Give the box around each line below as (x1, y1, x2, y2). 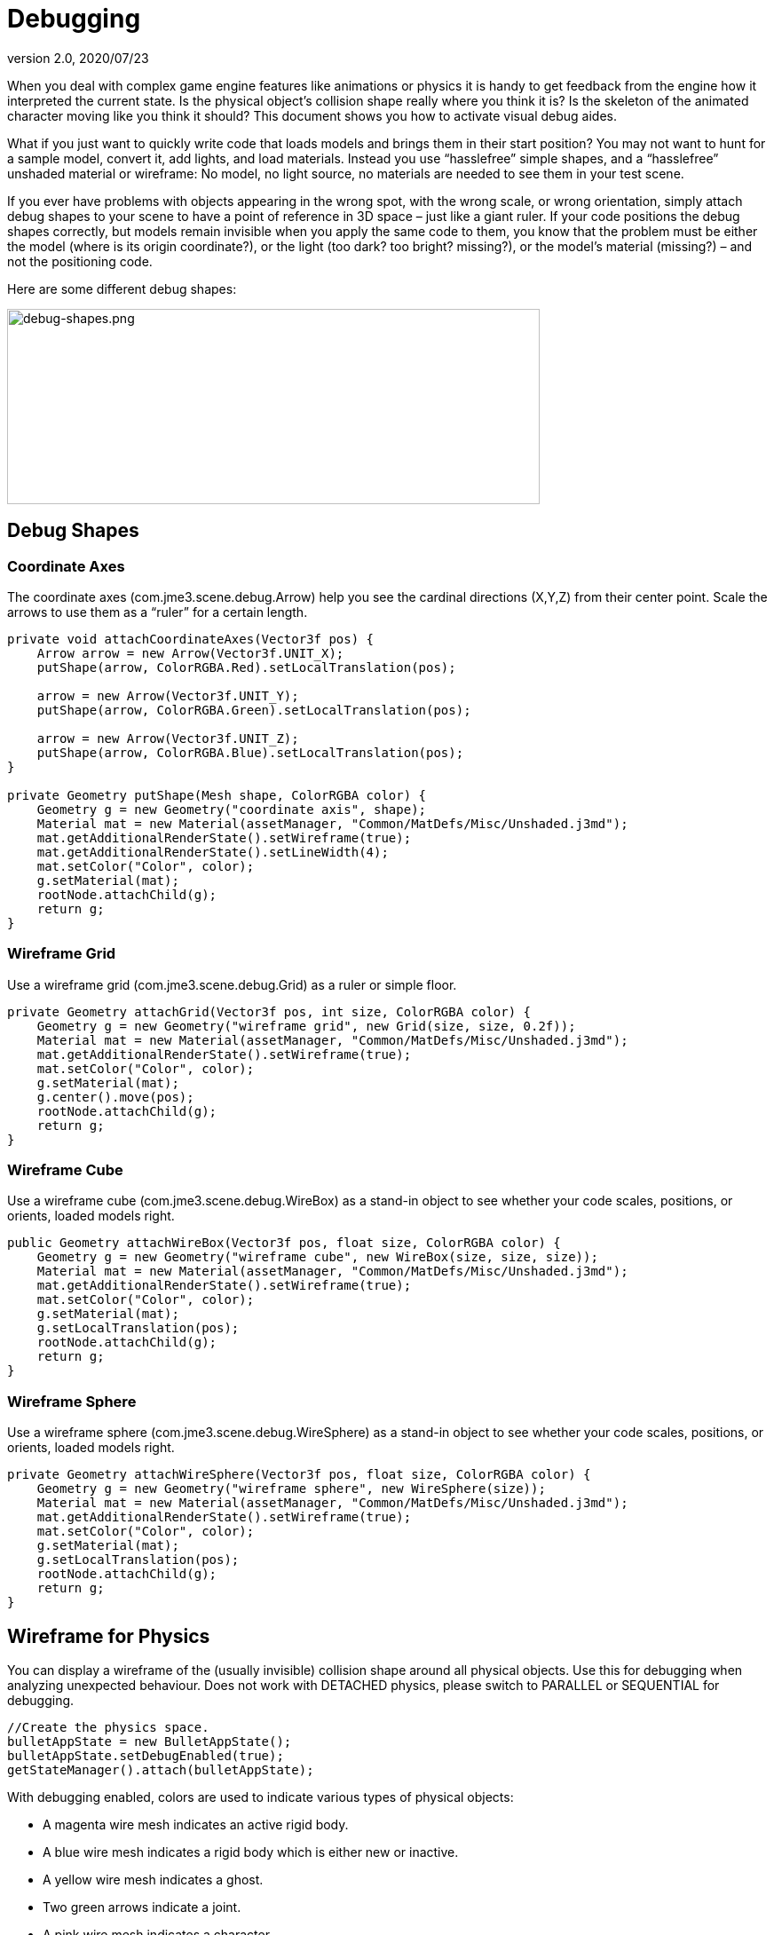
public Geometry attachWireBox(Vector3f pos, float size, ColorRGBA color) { (7, 1236, 561, 1251)
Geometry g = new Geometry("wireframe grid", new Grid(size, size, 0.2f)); (36, 1018, 576, 1033)
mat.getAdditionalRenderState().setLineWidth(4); (36, 844, 389, 859)
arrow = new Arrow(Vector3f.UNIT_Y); (36, 688, 299, 703)
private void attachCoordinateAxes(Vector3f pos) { (7, 631, 375, 646)
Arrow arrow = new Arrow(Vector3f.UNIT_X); (36, 645, 344, 660)
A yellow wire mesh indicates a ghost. (43, 1872, 264, 1888)
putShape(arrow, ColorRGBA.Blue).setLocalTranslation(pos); (36, 745, 464, 760)
